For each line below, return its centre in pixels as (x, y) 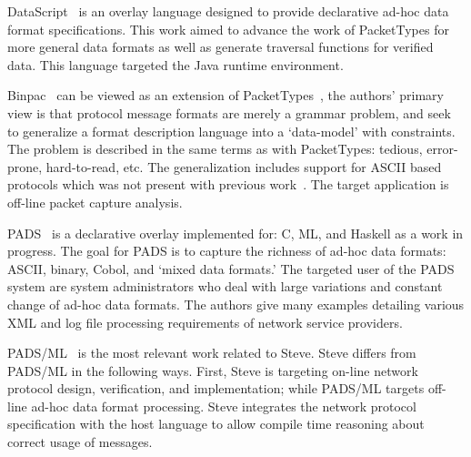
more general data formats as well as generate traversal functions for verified (220, 47)
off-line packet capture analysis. (95, 202)
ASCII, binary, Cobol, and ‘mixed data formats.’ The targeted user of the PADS (231, 268)
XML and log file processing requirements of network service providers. (205, 322)
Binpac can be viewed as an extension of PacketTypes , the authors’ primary (225, 95)
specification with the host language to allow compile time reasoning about (216, 424)
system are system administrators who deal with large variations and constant (225, 286)
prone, (25, 166)
